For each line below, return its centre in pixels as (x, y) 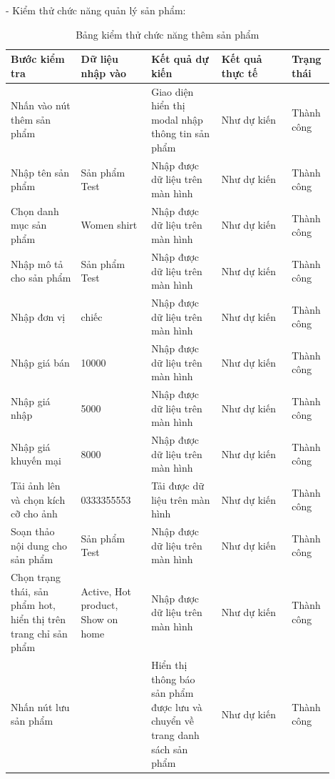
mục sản (29, 225)
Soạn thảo (33, 531)
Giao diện (172, 91)
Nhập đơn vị (38, 316)
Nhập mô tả (37, 263)
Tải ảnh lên (36, 486)
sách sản (170, 749)
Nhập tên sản (40, 172)
